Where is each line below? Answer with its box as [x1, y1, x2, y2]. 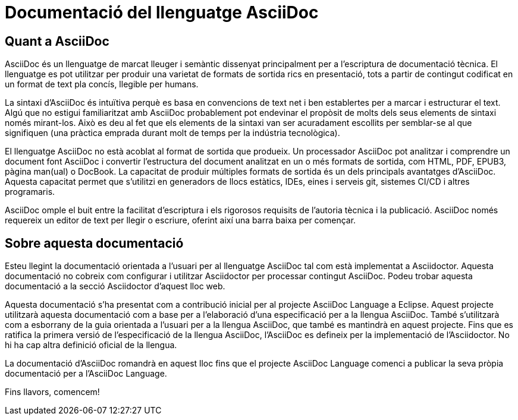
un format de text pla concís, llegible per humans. [5, 79, 199, 90]
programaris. [5, 187, 55, 197]
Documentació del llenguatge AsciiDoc [5, 2, 319, 23]
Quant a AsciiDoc [5, 33, 109, 49]
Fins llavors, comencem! [5, 387, 100, 397]
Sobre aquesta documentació [5, 235, 184, 251]
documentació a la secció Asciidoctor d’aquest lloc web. [5, 281, 225, 292]
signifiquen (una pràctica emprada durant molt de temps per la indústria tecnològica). [5, 128, 340, 138]
